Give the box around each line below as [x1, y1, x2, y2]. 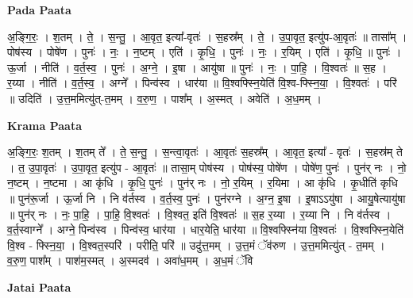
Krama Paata [7, 117, 82, 133]
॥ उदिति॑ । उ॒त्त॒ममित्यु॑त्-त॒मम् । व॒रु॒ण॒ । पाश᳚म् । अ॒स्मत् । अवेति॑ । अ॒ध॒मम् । [7, 90, 322, 106]
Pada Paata [7, 2, 71, 17]
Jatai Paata [7, 278, 71, 295]
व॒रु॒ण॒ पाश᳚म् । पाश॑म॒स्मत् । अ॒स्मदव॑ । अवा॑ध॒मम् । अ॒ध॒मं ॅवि [7, 252, 253, 269]
